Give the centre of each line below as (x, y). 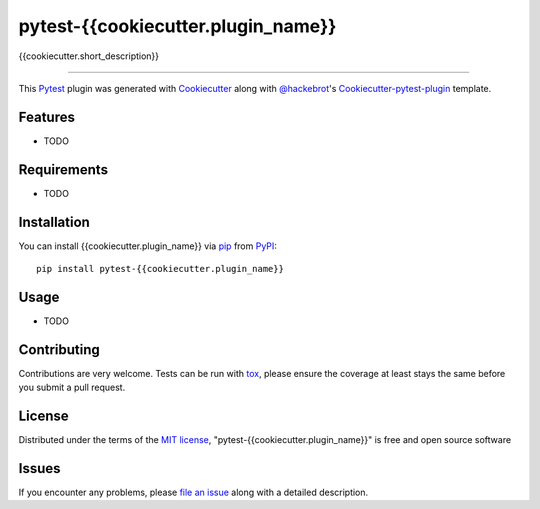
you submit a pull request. (72, 387)
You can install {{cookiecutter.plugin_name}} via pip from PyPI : (147, 246)
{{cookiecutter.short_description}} (89, 56)
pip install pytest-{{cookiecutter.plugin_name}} (160, 269)
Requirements (63, 169)
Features (46, 116)
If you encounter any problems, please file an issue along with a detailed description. (193, 492)
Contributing (59, 349)
